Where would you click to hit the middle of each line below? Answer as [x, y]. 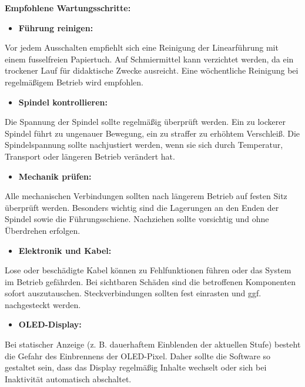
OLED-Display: [50, 324]
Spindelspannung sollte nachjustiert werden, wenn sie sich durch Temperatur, [144, 145]
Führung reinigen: [56, 27]
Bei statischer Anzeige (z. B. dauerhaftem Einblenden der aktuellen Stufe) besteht [153, 344]
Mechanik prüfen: [55, 176]
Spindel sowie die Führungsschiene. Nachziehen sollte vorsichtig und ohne [137, 219]
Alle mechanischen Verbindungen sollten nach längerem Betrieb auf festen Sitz [146, 196]
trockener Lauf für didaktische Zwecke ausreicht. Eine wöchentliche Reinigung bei [152, 70]
